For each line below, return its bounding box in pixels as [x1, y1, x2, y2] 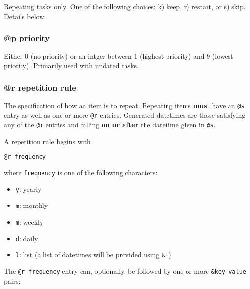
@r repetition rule [4, 81, 76, 93]
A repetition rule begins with [4, 136, 91, 146]
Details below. [4, 11, 46, 21]
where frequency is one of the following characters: [4, 167, 158, 178]
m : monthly [15, 200, 48, 210]
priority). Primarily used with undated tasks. [4, 61, 139, 70]
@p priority [4, 32, 50, 44]
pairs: [4, 275, 21, 286]
